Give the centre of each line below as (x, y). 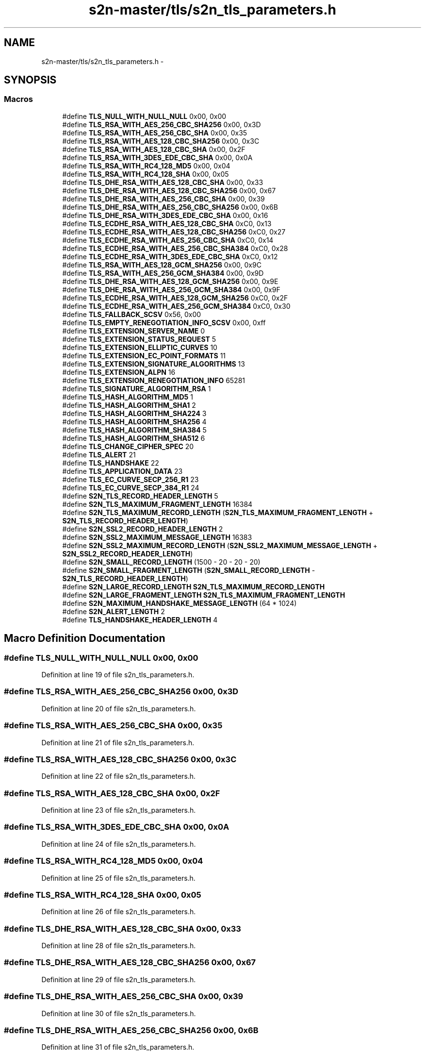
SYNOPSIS (30, 80)
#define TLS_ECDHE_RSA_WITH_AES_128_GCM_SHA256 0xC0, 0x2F (175, 298)
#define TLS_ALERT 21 (99, 454)
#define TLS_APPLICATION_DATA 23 (123, 471)
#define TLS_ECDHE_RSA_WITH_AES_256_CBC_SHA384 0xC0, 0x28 (175, 248)
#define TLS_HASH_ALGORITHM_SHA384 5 (134, 430)
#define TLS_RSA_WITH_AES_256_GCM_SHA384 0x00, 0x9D (163, 273)
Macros (18, 99)
